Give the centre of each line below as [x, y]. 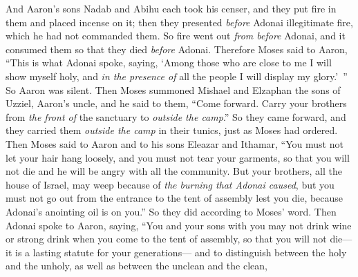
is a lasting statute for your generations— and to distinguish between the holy [181, 252]
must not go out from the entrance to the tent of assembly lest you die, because [175, 198]
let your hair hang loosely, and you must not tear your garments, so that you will [178, 157]
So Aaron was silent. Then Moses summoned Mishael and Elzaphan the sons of [173, 89]
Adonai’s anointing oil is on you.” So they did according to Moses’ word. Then [171, 211]
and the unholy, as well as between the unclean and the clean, [136, 266]
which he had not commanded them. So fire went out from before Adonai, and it [176, 36]
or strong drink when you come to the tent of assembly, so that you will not [166, 239]
